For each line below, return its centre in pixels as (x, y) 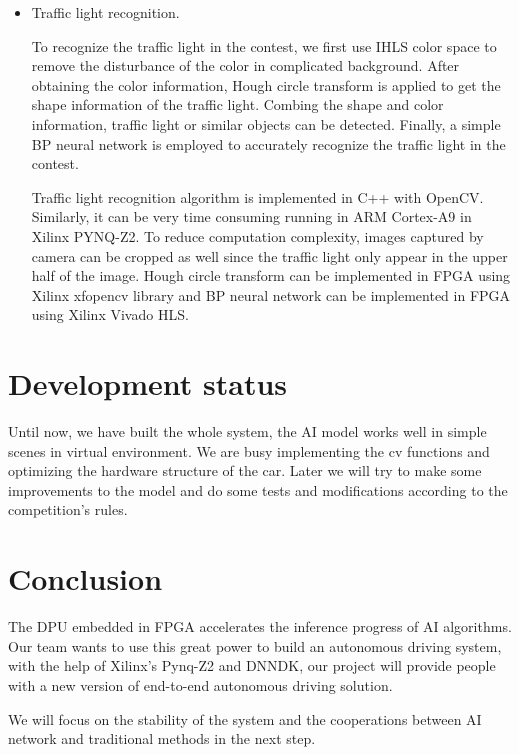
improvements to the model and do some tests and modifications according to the (258, 489)
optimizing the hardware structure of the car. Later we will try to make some (245, 470)
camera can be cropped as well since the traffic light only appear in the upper (269, 255)
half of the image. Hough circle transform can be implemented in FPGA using (271, 275)
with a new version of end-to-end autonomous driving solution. (200, 684)
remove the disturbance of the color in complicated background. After (245, 65)
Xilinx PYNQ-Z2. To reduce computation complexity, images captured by (257, 235)
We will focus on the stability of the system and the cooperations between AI (245, 718)
